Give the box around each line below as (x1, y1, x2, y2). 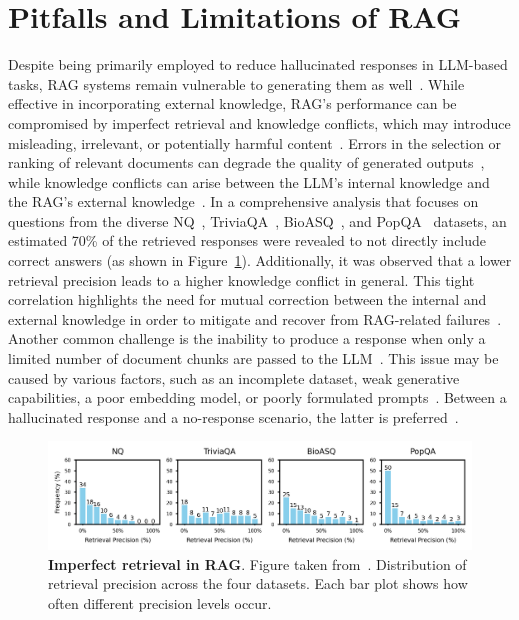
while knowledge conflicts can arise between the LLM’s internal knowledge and (8, 171, 490, 192)
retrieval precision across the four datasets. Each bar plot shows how (48, 573, 468, 594)
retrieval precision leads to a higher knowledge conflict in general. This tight (8, 269, 475, 290)
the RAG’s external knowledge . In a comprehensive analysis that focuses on (8, 191, 479, 212)
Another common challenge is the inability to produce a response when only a (8, 328, 486, 349)
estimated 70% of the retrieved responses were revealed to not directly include (8, 230, 487, 251)
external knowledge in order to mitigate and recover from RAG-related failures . (8, 308, 502, 329)
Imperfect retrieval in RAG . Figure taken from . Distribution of (48, 553, 467, 574)
